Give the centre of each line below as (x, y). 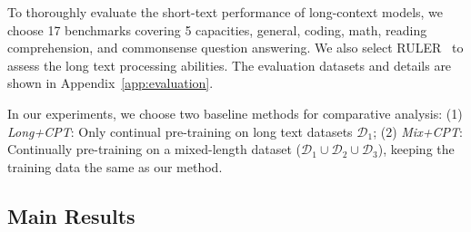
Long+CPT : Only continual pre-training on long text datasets (180, 131)
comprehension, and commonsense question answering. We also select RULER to (235, 48)
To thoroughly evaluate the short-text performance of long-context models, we (225, 12)
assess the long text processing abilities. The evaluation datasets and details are (230, 65)
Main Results (71, 215)
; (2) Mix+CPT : (418, 131)
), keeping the (416, 149)
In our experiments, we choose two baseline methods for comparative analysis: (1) (235, 113)
